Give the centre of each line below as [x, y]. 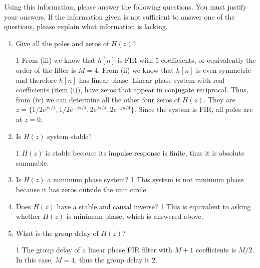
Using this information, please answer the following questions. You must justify [125, 7]
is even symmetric [223, 70]
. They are [219, 99]
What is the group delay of [57, 233]
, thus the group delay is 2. [116, 259]
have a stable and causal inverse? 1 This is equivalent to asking [154, 206]
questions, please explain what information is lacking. [86, 26]
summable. [32, 162]
